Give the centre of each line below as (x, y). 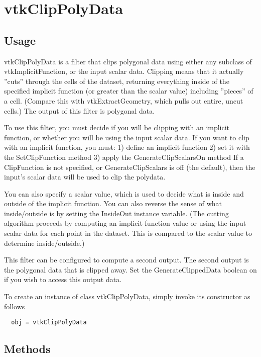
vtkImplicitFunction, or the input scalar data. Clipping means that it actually (124, 71)
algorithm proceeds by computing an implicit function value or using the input (125, 223)
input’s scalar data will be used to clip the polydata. (85, 177)
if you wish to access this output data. (63, 279)
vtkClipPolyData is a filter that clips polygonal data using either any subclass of (128, 61)
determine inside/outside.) (44, 243)
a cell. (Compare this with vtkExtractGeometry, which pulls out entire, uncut (124, 100)
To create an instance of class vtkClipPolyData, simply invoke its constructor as (127, 296)
